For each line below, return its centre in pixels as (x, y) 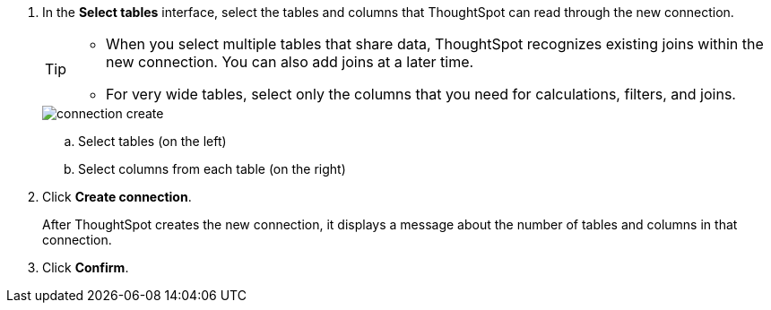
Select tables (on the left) (152, 141)
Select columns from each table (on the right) (212, 169)
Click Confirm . (86, 267)
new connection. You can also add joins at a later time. (290, 62)
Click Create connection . (117, 197)
